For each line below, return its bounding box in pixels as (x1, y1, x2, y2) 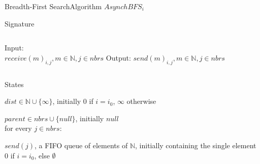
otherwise (126, 96, 156, 106)
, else (34, 150, 50, 160)
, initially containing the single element (135, 140, 256, 150)
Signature (5, 18, 35, 29)
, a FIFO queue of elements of (35, 140, 128, 150)
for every (5, 123, 32, 133)
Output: (106, 52, 131, 63)
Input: (5, 42, 24, 53)
